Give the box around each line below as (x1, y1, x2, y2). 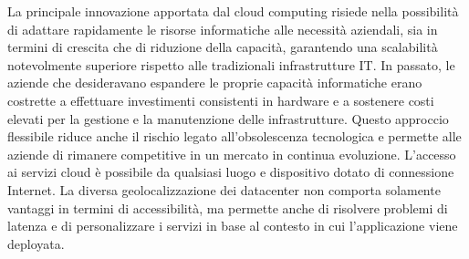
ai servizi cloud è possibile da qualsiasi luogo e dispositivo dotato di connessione (7, 162, 454, 181)
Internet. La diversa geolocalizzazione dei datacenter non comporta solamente (7, 180, 441, 199)
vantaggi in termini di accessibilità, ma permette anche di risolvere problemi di (7, 198, 448, 217)
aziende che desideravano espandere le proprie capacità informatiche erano (7, 73, 422, 92)
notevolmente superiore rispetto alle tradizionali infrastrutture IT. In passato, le (7, 55, 455, 74)
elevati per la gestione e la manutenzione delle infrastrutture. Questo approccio (7, 109, 449, 128)
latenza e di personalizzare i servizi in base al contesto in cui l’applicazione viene (7, 216, 458, 235)
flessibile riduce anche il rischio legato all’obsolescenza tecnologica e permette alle (7, 127, 462, 146)
